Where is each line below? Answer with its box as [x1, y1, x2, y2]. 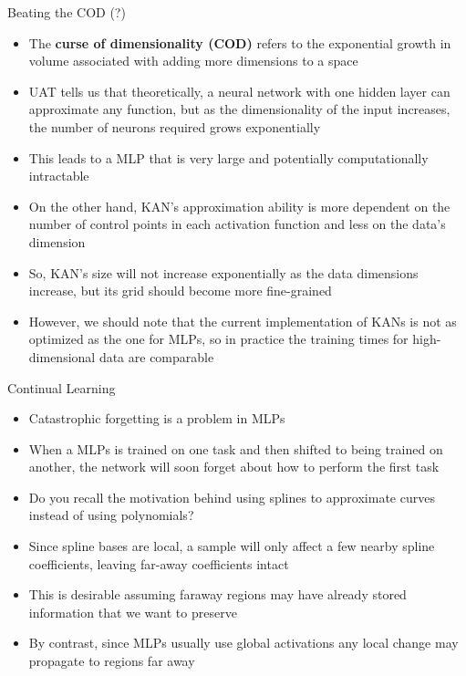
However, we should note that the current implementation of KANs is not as [28, 311, 457, 330]
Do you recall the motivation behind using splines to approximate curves [28, 487, 435, 506]
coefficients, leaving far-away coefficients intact [28, 554, 289, 573]
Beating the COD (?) [7, 3, 126, 21]
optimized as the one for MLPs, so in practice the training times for [28, 329, 409, 348]
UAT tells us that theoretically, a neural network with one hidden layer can [28, 81, 450, 100]
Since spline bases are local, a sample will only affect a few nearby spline [28, 536, 435, 556]
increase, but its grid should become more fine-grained [28, 281, 332, 300]
